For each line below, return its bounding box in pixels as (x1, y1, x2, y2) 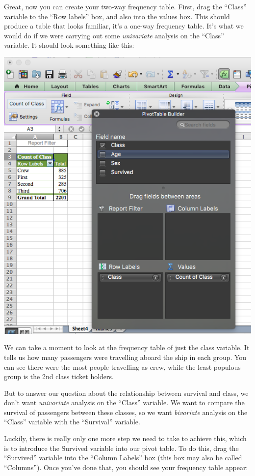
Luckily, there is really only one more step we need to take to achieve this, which (4, 433, 247, 444)
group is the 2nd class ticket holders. (4, 371, 114, 382)
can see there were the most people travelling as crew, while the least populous (4, 361, 241, 372)
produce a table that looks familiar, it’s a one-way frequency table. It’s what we (4, 21, 244, 31)
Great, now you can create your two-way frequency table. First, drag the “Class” (4, 1, 247, 11)
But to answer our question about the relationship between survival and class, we (4, 387, 249, 398)
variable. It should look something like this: (4, 40, 134, 50)
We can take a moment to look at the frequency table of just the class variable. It (4, 342, 250, 353)
